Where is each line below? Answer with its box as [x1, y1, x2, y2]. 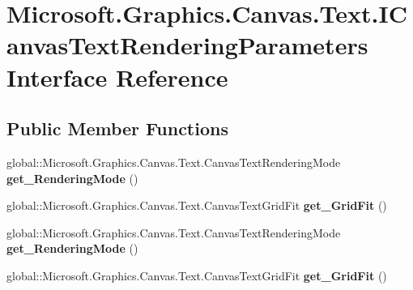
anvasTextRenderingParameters [6, 28, 368, 62]
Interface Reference [6, 60, 228, 93]
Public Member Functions [6, 116, 228, 141]
